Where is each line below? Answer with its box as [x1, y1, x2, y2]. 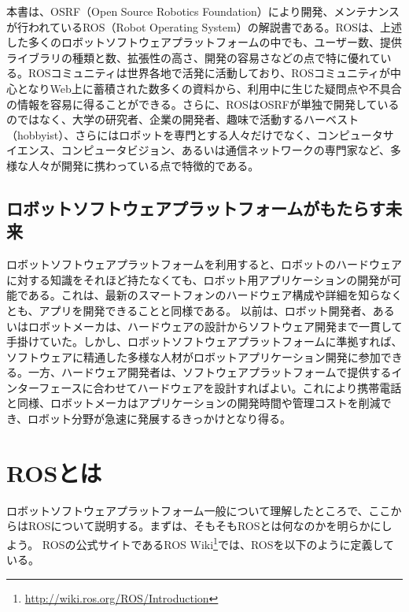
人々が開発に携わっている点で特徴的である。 [28, 157, 260, 173]
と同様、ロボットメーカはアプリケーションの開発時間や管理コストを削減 [6, 395, 381, 411]
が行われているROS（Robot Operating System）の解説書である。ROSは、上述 [6, 18, 403, 35]
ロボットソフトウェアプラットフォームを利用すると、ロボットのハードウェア [6, 256, 403, 273]
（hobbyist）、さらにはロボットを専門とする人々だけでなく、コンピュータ [6, 126, 383, 143]
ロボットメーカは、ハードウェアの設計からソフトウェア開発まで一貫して [28, 317, 403, 334]
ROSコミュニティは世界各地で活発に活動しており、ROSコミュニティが [28, 65, 391, 81]
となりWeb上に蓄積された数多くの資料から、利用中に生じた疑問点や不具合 [17, 80, 402, 96]
